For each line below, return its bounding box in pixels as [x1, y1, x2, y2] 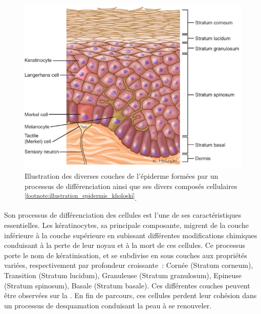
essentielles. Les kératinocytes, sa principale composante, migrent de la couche [4, 219, 249, 230]
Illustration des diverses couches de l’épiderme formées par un [25, 170, 219, 181]
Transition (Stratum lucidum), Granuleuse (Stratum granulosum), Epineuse [4, 269, 242, 280]
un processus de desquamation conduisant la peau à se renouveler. [4, 300, 212, 310]
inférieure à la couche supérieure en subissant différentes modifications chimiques [4, 229, 257, 240]
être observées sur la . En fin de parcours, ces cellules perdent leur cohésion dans [4, 290, 257, 301]
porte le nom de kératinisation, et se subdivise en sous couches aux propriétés [4, 249, 247, 260]
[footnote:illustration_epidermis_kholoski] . [25, 191, 137, 203]
